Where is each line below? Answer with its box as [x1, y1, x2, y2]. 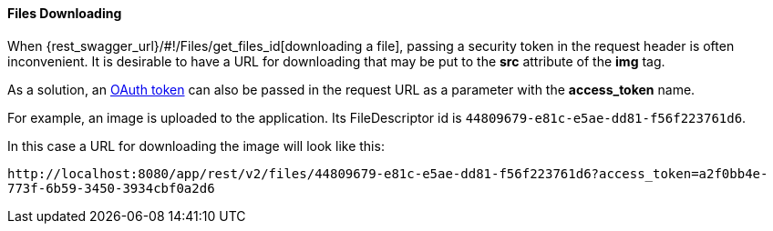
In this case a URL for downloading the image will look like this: [7, 137, 385, 154]
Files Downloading [7, 5, 122, 21]
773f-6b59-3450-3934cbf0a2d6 [7, 180, 215, 196]
